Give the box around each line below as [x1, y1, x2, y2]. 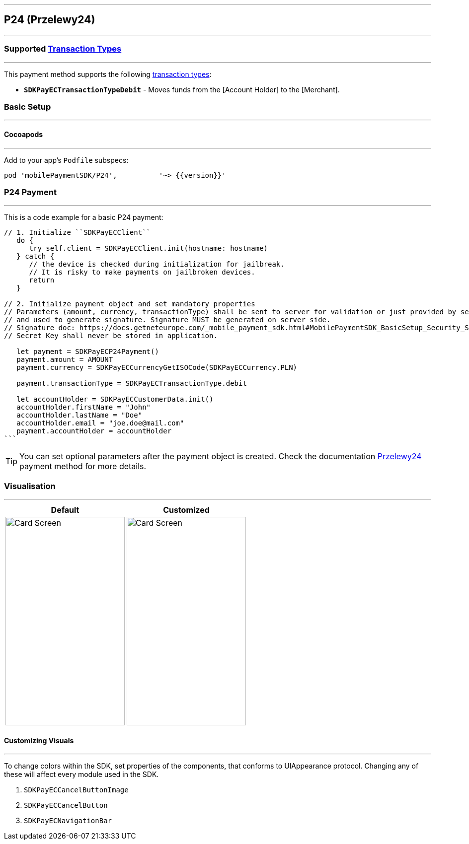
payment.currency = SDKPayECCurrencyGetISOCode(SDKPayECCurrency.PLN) [16, 363, 298, 372]
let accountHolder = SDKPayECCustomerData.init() [16, 395, 214, 404]
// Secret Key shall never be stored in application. [4, 332, 218, 340]
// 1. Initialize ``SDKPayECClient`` [4, 228, 151, 237]
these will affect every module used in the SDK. [4, 770, 159, 779]
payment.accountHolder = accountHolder [16, 427, 172, 435]
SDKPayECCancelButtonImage [24, 786, 129, 794]
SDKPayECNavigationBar [24, 817, 112, 825]
